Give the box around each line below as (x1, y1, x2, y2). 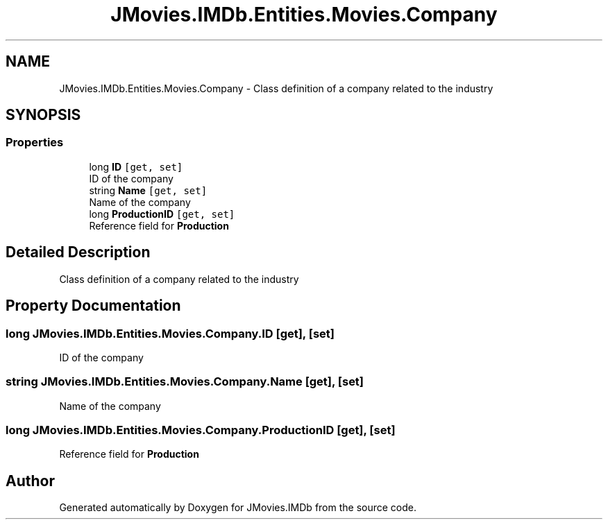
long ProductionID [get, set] (89, 207, 235, 220)
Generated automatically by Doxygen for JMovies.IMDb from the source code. (59, 501, 417, 514)
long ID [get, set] (89, 160, 183, 173)
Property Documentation (6, 297, 181, 315)
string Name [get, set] (89, 184, 208, 196)
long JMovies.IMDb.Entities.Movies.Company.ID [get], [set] (6, 326, 335, 341)
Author (6, 472, 55, 490)
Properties (6, 135, 64, 150)
